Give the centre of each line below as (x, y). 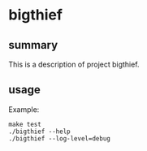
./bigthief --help (39, 132)
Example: (24, 109)
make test (25, 124)
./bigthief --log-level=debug (60, 138)
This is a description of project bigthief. (74, 64)
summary (33, 45)
